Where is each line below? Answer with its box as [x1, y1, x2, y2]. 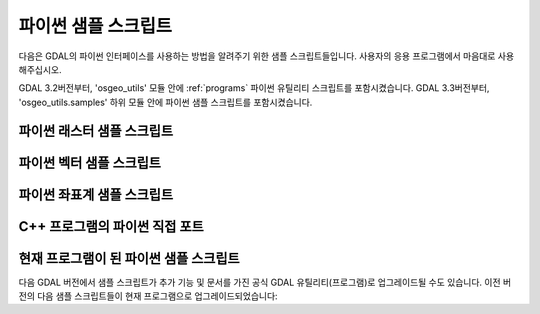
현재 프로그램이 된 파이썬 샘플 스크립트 [18, 250, 240, 267]
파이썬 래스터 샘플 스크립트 [18, 122, 174, 139]
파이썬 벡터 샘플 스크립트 [18, 154, 162, 171]
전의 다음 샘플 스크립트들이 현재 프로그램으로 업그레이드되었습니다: [18, 290, 279, 302]
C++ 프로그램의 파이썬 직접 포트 [18, 218, 204, 235]
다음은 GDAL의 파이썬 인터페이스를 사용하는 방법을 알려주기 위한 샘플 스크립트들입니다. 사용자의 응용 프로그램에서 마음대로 [18, 50, 496, 62]
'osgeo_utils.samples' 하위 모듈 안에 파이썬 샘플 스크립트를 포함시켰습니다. [18, 96, 313, 108]
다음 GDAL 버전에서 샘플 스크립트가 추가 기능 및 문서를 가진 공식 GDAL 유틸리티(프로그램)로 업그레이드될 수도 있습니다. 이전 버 [18, 276, 512, 288]
